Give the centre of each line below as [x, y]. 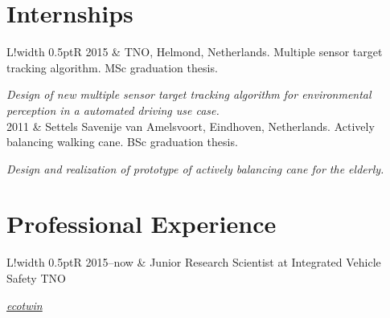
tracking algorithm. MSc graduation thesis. [112, 67]
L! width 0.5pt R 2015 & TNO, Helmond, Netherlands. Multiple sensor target [195, 52]
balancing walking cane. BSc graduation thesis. [122, 142]
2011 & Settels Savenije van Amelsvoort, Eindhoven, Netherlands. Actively [191, 126]
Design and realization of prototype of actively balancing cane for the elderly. [195, 168]
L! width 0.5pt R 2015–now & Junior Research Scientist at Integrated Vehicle [194, 262]
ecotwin [25, 305]
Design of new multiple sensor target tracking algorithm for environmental [189, 94]
